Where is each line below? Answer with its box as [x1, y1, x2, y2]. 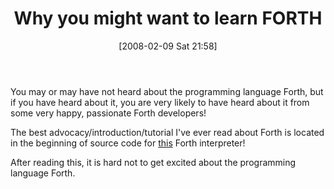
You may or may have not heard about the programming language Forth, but [10, 85, 324, 97]
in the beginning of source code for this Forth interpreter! [10, 137, 246, 149]
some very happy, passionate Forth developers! [10, 107, 207, 119]
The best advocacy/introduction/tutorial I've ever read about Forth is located [10, 126, 325, 138]
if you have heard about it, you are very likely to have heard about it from [10, 96, 310, 108]
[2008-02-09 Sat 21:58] [118, 40, 218, 52]
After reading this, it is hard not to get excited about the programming [10, 156, 297, 168]
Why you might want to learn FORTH [13, 7, 323, 30]
